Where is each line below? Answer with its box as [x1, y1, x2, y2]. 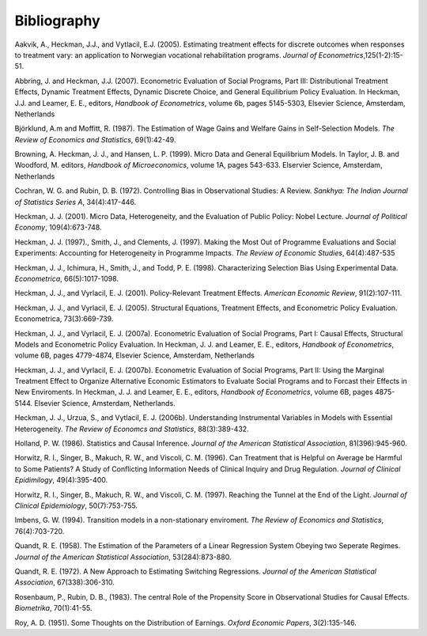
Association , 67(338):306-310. [14, 577, 115, 587]
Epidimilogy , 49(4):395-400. [14, 475, 108, 485]
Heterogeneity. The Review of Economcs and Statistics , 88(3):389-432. [14, 424, 249, 433]
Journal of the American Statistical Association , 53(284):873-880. [14, 552, 232, 562]
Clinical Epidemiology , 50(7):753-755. [14, 501, 138, 510]
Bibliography [14, 12, 100, 29]
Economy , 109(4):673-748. [14, 222, 102, 233]
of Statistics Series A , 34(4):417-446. [14, 197, 137, 206]
